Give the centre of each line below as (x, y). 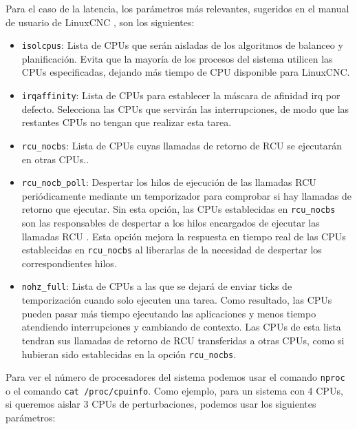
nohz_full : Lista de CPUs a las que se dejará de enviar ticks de (157, 286)
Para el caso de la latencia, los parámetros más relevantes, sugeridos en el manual (177, 8)
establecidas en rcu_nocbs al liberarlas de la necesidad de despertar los (172, 250)
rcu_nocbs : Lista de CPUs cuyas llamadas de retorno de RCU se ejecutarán (182, 145)
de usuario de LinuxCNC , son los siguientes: (100, 22)
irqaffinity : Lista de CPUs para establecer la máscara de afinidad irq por (181, 95)
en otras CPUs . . (55, 159)
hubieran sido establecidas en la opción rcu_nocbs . (129, 354)
